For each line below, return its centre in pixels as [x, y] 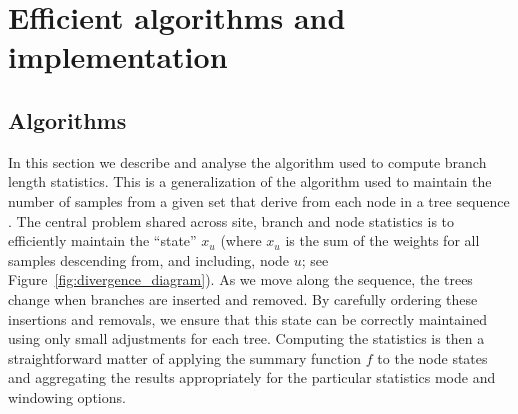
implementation [118, 56]
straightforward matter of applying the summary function [185, 357]
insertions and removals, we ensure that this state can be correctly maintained [247, 318]
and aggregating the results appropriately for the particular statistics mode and [252, 377]
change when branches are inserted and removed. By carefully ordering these [243, 298]
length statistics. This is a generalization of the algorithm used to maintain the [250, 181]
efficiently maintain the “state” [102, 240]
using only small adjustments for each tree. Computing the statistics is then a [246, 338]
